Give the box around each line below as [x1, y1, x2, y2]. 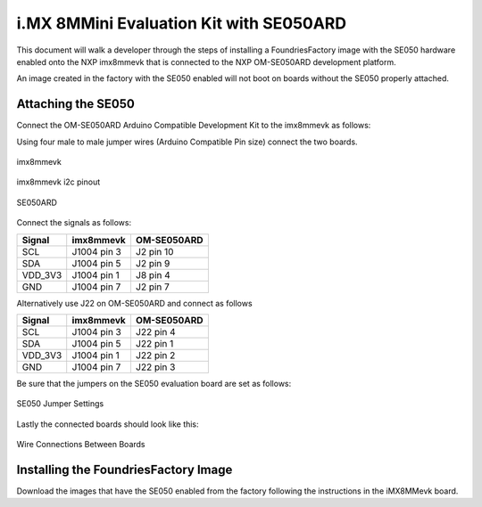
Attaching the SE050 [16, 96, 136, 111]
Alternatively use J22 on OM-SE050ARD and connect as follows [16, 298, 253, 308]
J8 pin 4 [135, 268, 171, 281]
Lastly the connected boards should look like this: [16, 419, 200, 429]
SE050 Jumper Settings [16, 398, 104, 409]
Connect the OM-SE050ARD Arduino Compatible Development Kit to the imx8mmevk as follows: [16, 120, 371, 131]
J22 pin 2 [135, 348, 176, 361]
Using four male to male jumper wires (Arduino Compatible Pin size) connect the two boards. [16, 136, 358, 147]
